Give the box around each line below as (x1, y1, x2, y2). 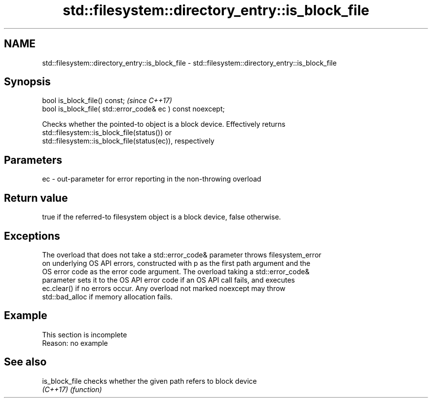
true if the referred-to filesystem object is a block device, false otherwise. (42, 213, 281, 221)
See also (4, 356, 47, 368)
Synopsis (4, 75, 51, 88)
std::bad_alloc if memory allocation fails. (42, 292, 173, 301)
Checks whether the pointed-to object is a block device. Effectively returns (42, 120, 286, 129)
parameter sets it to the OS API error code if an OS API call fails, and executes (42, 275, 295, 284)
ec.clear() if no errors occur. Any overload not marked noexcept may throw (42, 284, 286, 292)
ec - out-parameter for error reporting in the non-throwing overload (42, 175, 261, 183)
